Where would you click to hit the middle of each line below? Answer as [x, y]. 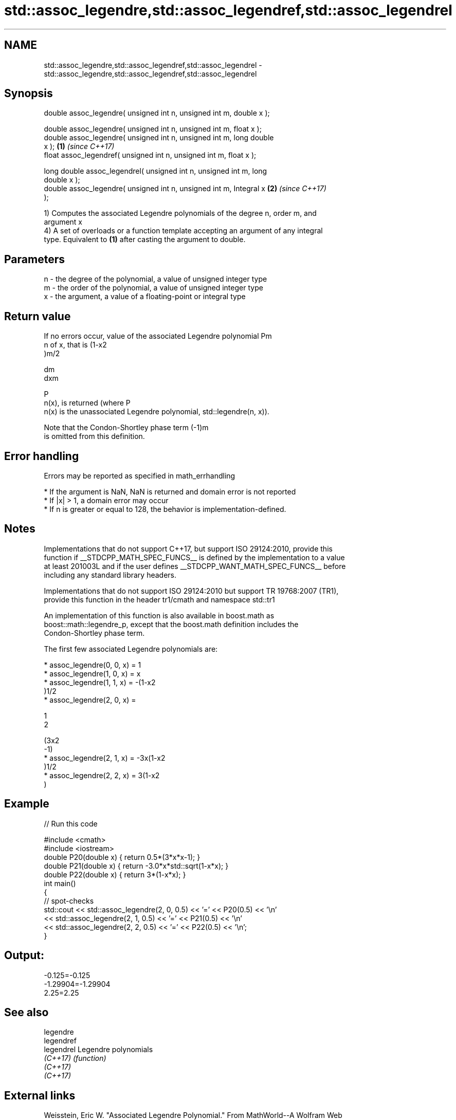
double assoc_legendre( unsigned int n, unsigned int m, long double [159, 138]
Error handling [42, 456]
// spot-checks [69, 901]
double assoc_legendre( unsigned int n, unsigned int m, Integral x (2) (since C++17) [185, 189]
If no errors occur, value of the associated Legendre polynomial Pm [158, 336]
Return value [38, 316]
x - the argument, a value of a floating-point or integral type [145, 297]
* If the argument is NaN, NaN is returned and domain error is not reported [170, 491]
